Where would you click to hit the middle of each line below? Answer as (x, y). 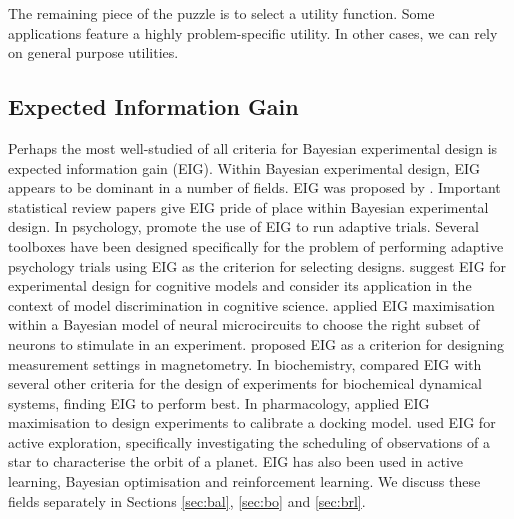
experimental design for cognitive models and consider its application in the (240, 285)
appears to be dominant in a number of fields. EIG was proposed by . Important (254, 187)
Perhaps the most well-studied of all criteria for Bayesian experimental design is (253, 147)
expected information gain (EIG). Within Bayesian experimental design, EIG (244, 167)
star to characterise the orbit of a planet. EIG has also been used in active (236, 461)
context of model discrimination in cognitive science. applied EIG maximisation (251, 304)
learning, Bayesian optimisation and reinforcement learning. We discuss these (244, 481)
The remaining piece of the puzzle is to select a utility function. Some (221, 13)
